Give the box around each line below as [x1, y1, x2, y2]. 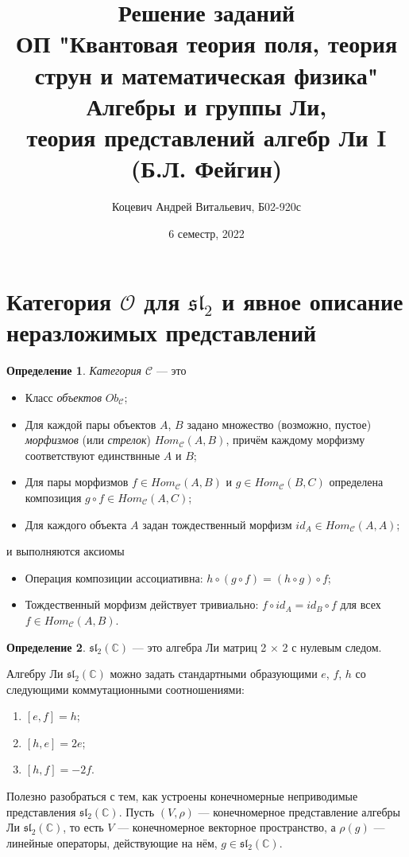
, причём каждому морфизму [226, 431, 365, 448]
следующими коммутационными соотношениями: [6, 680, 245, 697]
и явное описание [222, 285, 403, 317]
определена [329, 473, 384, 490]
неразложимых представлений [6, 316, 317, 349]
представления [6, 803, 76, 820]
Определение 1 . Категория [6, 362, 142, 379]
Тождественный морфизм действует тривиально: [25, 596, 259, 613]
